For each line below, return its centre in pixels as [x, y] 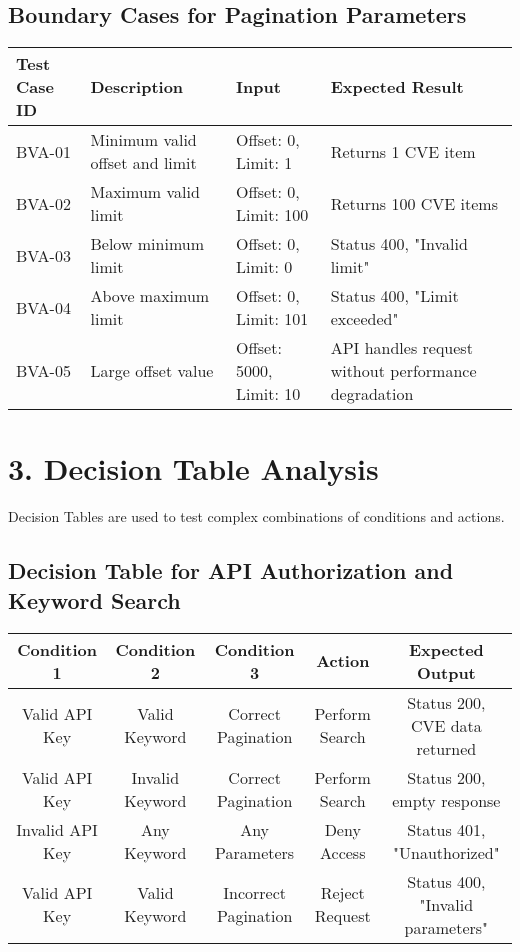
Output [446, 672]
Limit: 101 [272, 319]
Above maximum [150, 296]
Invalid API [57, 829]
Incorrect [254, 893]
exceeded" [364, 319]
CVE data [446, 725]
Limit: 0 [264, 267]
